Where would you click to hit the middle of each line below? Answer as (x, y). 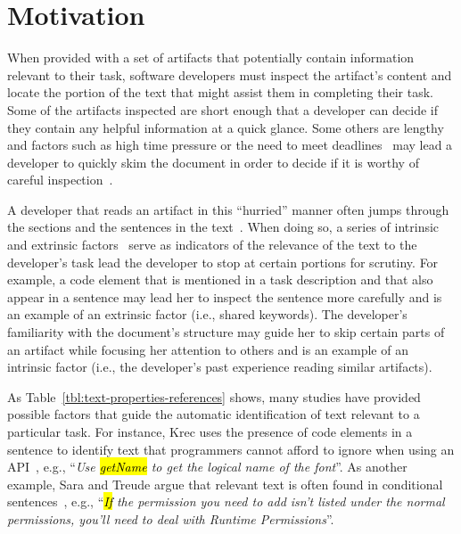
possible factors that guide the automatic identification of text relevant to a (214, 414)
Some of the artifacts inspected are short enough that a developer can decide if (222, 109)
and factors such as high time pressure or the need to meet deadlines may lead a (230, 145)
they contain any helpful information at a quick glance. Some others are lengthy (226, 127)
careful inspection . (60, 180)
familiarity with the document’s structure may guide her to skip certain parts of (226, 332)
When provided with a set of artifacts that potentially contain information (211, 58)
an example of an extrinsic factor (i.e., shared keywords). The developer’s (207, 314)
